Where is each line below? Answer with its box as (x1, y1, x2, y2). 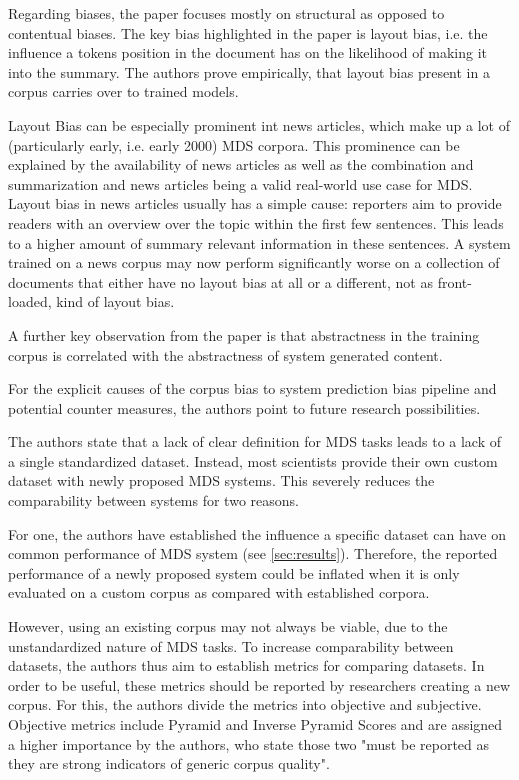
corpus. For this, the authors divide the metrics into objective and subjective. (8, 694, 482, 715)
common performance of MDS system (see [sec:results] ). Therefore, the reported (8, 543, 498, 564)
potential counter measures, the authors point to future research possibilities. (8, 397, 481, 418)
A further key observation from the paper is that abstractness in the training (8, 324, 480, 345)
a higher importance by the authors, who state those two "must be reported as (8, 733, 490, 754)
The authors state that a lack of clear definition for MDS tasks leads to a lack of (8, 431, 502, 452)
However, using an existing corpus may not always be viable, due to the (8, 616, 448, 637)
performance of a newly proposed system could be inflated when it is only (8, 562, 460, 583)
